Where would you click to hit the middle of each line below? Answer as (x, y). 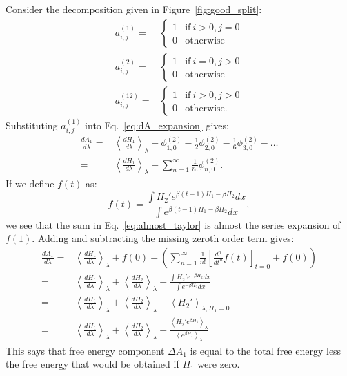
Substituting (32, 125)
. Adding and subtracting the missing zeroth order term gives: (163, 238)
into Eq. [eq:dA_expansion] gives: (157, 125)
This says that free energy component (85, 350)
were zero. (219, 364)
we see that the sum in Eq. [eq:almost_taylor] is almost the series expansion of (173, 224)
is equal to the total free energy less (266, 350)
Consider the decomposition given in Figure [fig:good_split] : (134, 9)
